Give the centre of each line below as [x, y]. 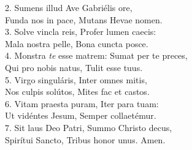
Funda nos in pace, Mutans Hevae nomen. [84, 19]
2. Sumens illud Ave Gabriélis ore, [69, 7]
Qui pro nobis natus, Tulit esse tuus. [74, 67]
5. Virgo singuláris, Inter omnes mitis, [76, 79]
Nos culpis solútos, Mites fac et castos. [77, 92]
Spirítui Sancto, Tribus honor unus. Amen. [85, 139]
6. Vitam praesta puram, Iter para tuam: [82, 103]
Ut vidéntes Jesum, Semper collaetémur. [81, 115]
